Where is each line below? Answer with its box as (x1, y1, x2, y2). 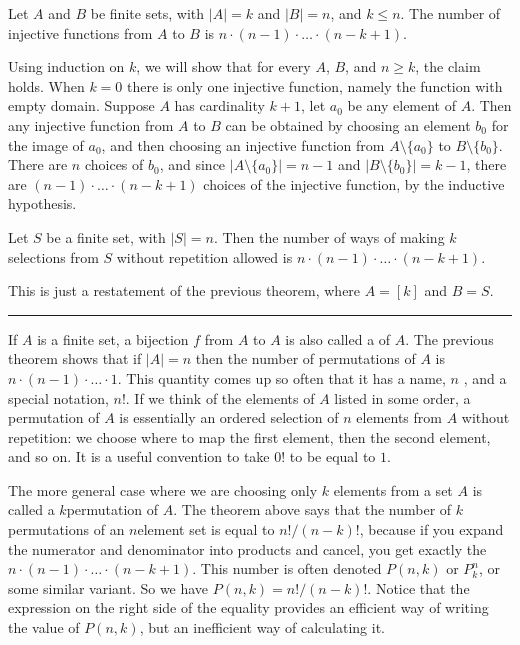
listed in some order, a (334, 387, 471, 408)
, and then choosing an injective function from (101, 134, 385, 155)
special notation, (8, 387, 109, 408)
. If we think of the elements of (125, 387, 315, 408)
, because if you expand (359, 519, 504, 540)
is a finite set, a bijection (37, 328, 189, 349)
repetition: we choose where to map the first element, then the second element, (8, 426, 491, 447)
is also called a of (285, 328, 391, 349)
